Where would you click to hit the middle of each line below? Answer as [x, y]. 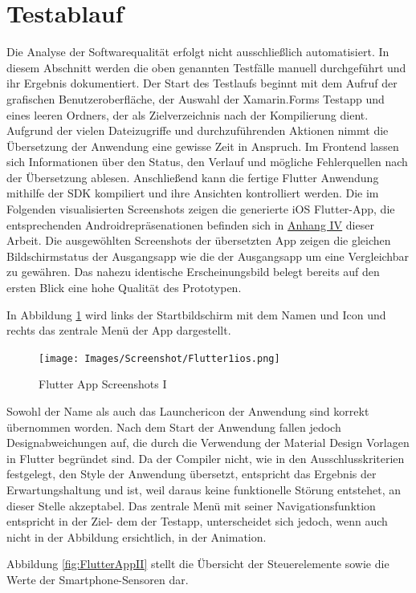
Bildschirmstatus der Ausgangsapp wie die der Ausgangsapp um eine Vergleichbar [208, 256]
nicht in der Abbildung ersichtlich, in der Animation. [137, 536]
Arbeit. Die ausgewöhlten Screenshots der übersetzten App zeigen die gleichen [199, 240]
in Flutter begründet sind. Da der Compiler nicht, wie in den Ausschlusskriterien [206, 458]
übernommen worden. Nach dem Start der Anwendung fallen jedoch [174, 426]
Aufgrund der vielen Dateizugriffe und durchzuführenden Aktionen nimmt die [198, 130]
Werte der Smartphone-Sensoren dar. [98, 579]
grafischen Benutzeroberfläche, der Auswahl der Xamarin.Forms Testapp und [196, 98]
